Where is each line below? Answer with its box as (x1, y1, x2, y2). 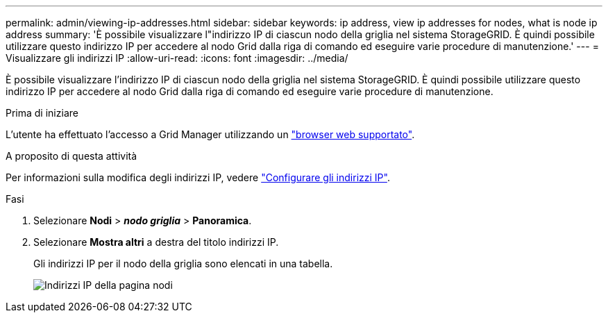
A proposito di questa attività (6, 150, 137, 162)
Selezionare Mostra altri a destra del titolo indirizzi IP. (33, 236, 279, 248)
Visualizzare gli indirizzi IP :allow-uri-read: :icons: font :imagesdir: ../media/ (6, 52, 348, 64)
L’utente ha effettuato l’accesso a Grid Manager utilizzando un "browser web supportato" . (6, 128, 415, 140)
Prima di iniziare (6, 107, 78, 119)
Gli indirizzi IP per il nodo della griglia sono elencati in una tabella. (33, 258, 333, 269)
